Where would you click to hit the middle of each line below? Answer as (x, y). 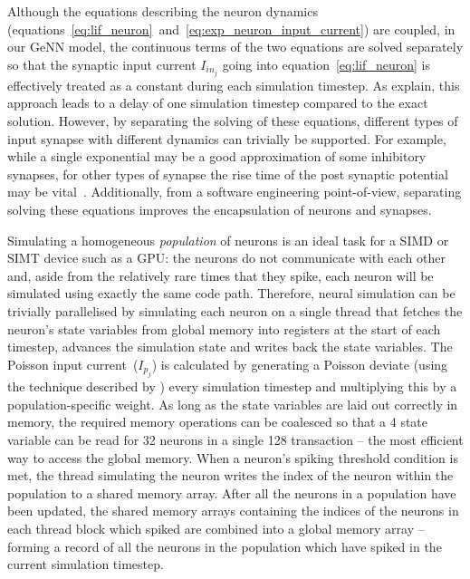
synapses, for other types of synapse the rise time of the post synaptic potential (228, 174)
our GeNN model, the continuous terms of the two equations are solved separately (235, 47)
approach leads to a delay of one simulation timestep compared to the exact (218, 103)
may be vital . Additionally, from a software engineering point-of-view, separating (235, 192)
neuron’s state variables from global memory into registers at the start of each (224, 328)
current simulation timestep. (86, 564)
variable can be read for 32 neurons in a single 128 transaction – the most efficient (235, 439)
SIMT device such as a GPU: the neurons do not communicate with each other (226, 258)
